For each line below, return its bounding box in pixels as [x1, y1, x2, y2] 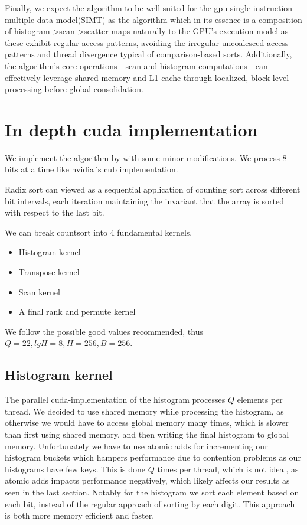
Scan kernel [18, 285, 60, 298]
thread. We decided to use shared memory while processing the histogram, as [5, 405, 284, 417]
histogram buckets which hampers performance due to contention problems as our [5, 451, 301, 464]
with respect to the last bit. [5, 206, 104, 219]
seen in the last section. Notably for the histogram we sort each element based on [5, 485, 299, 498]
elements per [237, 393, 283, 406]
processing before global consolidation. [5, 83, 143, 95]
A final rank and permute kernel [18, 305, 136, 318]
